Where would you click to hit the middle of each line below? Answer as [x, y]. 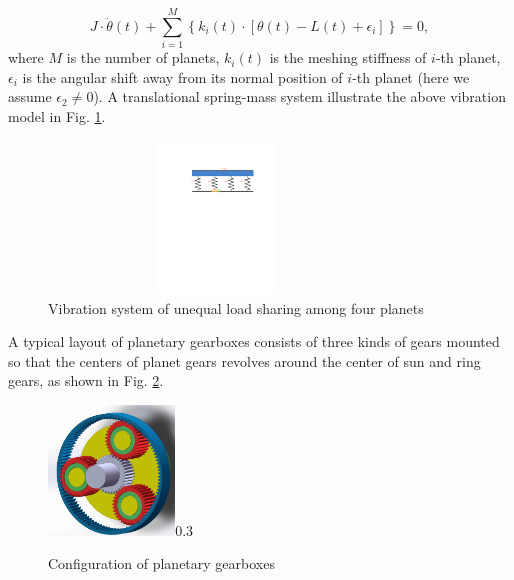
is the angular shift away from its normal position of [182, 76]
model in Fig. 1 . [57, 115]
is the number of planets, [143, 57]
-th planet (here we [411, 76]
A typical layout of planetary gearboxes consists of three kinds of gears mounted [254, 341]
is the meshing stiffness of [348, 57]
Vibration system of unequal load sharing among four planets [236, 307]
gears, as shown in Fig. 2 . [86, 380]
